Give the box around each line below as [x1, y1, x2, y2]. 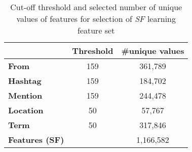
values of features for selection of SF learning [16, 13, 176, 24]
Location [8, 104, 44, 116]
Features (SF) [8, 134, 64, 145]
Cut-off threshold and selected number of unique [10, 1, 182, 13]
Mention [8, 89, 43, 101]
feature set [77, 24, 115, 36]
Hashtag [8, 75, 42, 86]
